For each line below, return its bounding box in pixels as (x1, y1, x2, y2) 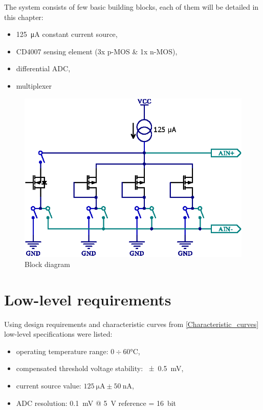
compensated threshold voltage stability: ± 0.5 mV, (16, 363, 184, 374)
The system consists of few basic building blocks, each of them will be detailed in (4, 2, 259, 12)
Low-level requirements (4, 289, 171, 310)
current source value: (16, 380, 81, 391)
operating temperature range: (16, 345, 108, 356)
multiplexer (16, 80, 52, 91)
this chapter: (4, 11, 43, 22)
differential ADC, (16, 63, 71, 74)
